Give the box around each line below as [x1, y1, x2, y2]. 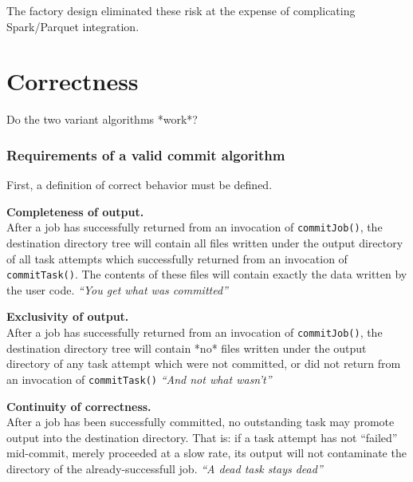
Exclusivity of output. [6, 308, 129, 325]
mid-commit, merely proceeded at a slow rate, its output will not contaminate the [6, 444, 407, 461]
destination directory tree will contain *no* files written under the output [6, 339, 367, 356]
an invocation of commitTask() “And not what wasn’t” [6, 370, 272, 387]
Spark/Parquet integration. [6, 18, 140, 34]
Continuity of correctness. [6, 397, 151, 414]
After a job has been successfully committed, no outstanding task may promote [6, 413, 395, 430]
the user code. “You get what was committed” [6, 281, 228, 298]
